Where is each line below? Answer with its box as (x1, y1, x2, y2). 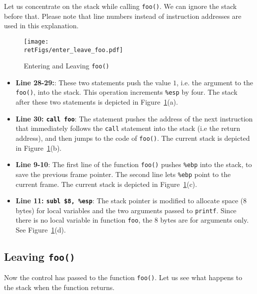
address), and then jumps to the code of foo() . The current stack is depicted (15, 132, 250, 143)
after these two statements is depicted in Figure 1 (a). (15, 97, 178, 107)
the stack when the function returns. (4, 282, 115, 293)
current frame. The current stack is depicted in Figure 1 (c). (15, 178, 197, 189)
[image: (24, 38, 49, 45)
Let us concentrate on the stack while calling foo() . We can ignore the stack (4, 1, 237, 11)
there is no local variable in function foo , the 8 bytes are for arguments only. (15, 215, 249, 225)
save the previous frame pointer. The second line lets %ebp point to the (15, 169, 231, 179)
